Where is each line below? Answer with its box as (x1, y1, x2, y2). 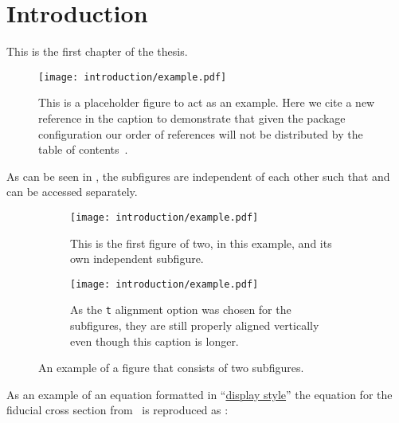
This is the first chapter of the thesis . (6, 43, 188, 60)
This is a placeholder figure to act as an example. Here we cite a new (38, 94, 375, 111)
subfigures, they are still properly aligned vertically (70, 317, 319, 334)
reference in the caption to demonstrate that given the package (38, 109, 346, 126)
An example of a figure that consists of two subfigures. (38, 359, 304, 376)
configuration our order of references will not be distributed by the (38, 125, 363, 142)
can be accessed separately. (6, 183, 138, 200)
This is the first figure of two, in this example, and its (70, 234, 332, 251)
